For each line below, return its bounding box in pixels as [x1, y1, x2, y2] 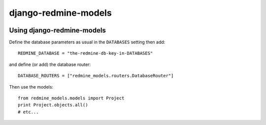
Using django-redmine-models [9, 26, 106, 34]
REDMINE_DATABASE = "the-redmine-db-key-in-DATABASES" [18, 51, 153, 56]
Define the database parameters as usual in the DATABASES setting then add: [9, 39, 166, 45]
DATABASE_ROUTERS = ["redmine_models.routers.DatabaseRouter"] [18, 73, 174, 79]
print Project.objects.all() [18, 102, 88, 108]
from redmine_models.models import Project [18, 95, 125, 101]
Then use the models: [9, 84, 54, 90]
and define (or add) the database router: [9, 62, 91, 67]
